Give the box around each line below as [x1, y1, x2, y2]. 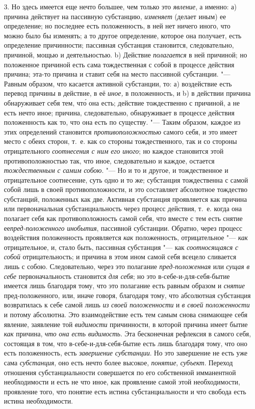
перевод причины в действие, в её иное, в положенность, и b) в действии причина [4, 88, 251, 98]
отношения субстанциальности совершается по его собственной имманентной [4, 367, 236, 377]
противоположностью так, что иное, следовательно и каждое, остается [4, 155, 215, 165]
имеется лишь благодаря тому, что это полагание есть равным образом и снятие [4, 280, 245, 291]
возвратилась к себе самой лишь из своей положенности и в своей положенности [4, 300, 250, 310]
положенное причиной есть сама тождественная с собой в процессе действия [4, 59, 234, 69]
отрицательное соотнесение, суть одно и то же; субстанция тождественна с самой [4, 174, 248, 185]
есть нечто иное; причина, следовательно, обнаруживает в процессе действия [4, 107, 235, 117]
